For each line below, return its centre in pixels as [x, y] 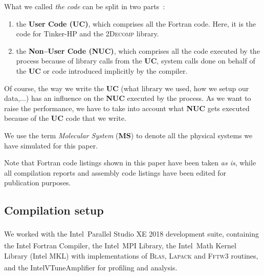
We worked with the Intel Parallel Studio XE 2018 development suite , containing [131, 233]
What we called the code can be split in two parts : [85, 6]
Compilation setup [54, 210]
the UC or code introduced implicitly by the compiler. [102, 70]
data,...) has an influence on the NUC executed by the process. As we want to [128, 98]
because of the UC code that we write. [65, 118]
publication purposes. [38, 183]
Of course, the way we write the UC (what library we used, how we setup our [127, 88]
